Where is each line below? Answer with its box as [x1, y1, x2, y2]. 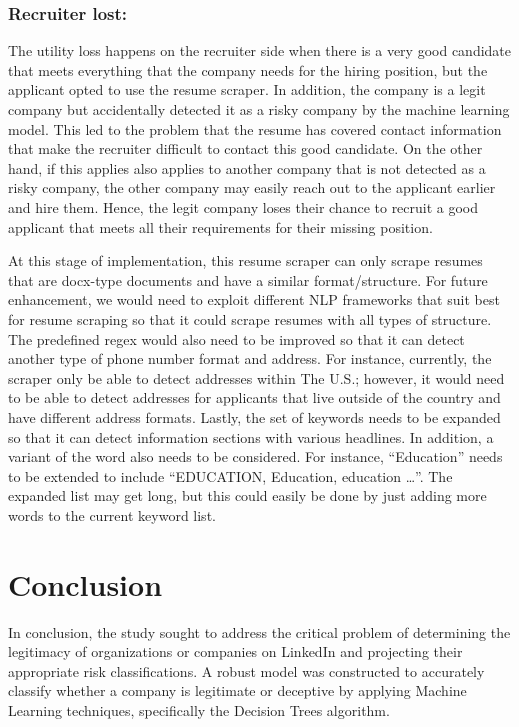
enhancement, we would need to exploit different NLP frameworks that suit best [8, 289, 500, 310]
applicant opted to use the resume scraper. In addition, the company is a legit [8, 79, 486, 100]
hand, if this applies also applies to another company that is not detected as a [8, 157, 486, 178]
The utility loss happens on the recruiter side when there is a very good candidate [8, 40, 512, 61]
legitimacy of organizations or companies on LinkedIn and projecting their [8, 641, 463, 662]
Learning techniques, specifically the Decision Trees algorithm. [8, 699, 390, 720]
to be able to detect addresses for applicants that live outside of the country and [8, 387, 501, 408]
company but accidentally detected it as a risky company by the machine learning [8, 99, 510, 119]
